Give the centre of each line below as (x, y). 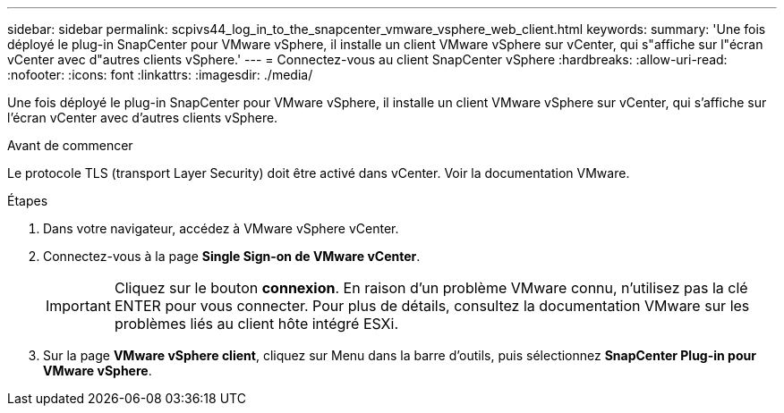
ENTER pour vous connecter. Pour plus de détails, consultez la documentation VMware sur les (432, 306)
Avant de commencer (70, 145)
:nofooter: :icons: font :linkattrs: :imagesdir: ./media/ (160, 75)
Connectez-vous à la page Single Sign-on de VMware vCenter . (232, 256)
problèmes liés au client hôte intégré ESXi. (256, 324)
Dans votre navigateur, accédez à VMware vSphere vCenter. (221, 228)
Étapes (28, 201)
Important (78, 306)
